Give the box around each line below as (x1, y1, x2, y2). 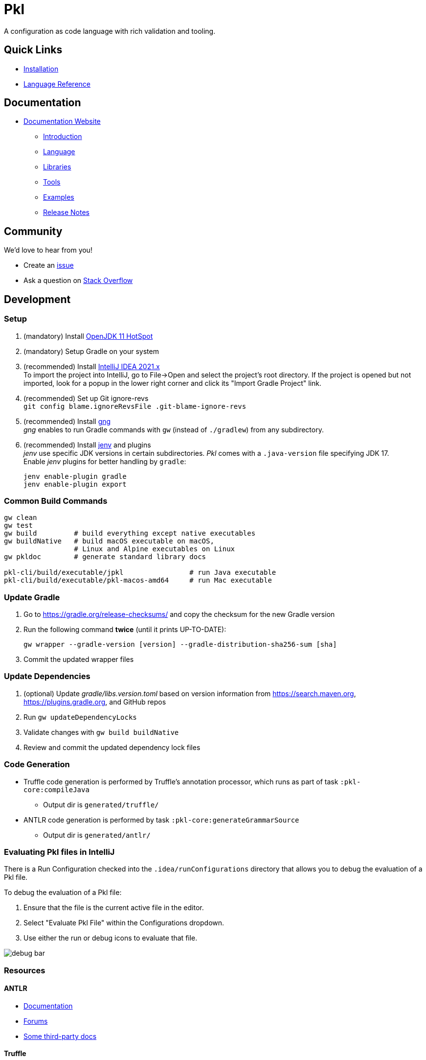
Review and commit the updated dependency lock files (23, 743, 201, 752)
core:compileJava (23, 785, 90, 794)
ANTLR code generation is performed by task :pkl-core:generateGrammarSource (23, 815, 299, 824)
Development (4, 293, 71, 306)
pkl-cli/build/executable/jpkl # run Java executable (4, 568, 276, 577)
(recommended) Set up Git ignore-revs (23, 394, 149, 402)
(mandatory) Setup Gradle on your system (23, 347, 159, 355)
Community (4, 225, 63, 237)
